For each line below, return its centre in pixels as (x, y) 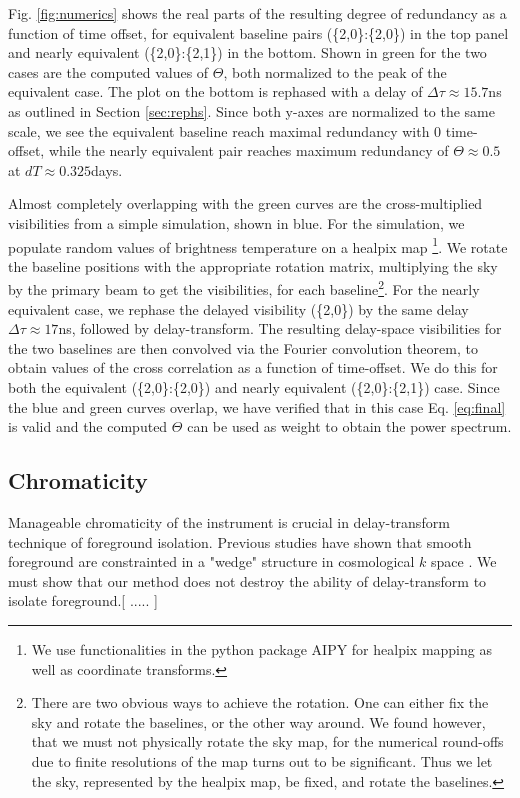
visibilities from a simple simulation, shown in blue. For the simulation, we (236, 222)
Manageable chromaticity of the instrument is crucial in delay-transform (229, 521)
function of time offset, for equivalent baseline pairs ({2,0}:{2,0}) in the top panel (258, 32)
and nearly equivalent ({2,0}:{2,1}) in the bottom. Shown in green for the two (247, 52)
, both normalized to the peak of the (335, 71)
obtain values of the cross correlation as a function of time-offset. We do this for (253, 367)
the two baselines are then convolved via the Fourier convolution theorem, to (243, 347)
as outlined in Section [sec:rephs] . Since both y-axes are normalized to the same (251, 110)
